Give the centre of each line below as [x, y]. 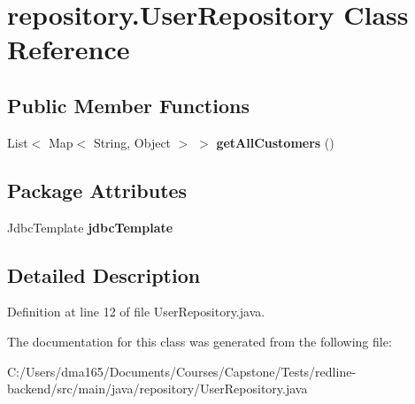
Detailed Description [104, 274]
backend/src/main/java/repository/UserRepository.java [158, 389]
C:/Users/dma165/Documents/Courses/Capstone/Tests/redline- [182, 371]
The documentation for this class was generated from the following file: [200, 341]
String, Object [132, 142]
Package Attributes [97, 190]
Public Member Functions [128, 105]
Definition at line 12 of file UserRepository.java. [136, 312]
